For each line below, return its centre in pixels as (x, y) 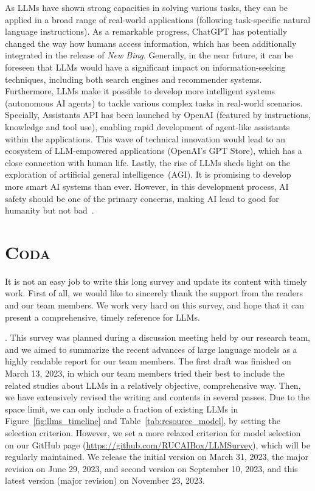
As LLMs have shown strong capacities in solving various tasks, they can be (147, 7)
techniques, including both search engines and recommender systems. (133, 79)
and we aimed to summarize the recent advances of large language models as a (151, 349)
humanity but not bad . (50, 210)
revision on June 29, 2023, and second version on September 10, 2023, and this (151, 468)
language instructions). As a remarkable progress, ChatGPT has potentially (146, 31)
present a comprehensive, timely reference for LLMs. (102, 317)
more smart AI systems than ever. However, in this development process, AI (147, 186)
